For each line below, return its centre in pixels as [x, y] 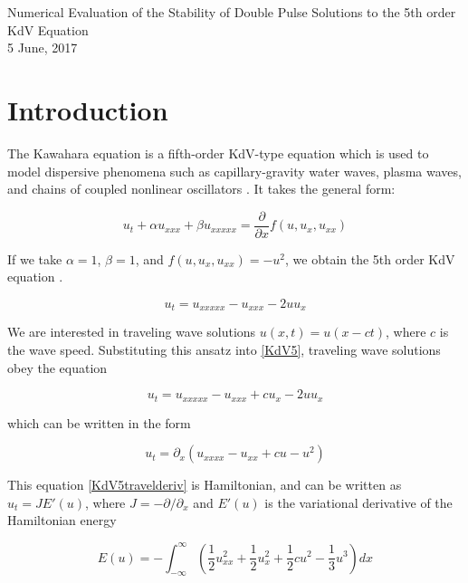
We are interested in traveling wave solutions [132, 332]
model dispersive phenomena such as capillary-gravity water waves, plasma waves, [234, 171]
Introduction [88, 109]
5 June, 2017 [43, 48]
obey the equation [57, 367]
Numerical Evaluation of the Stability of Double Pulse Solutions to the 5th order [232, 12]
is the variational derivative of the [358, 502]
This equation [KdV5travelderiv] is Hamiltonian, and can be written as [205, 485]
